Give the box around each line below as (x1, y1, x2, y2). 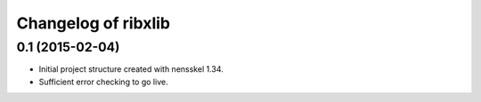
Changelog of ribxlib (16, 13, 171, 33)
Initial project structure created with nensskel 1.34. (38, 64, 224, 75)
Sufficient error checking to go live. (38, 76, 168, 87)
